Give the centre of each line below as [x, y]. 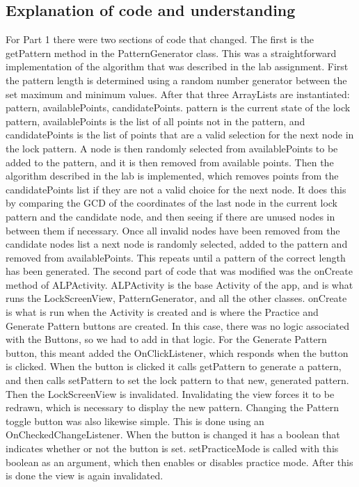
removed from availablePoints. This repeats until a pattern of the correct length [176, 257]
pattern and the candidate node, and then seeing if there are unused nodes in [170, 216]
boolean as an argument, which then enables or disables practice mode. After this [179, 462]
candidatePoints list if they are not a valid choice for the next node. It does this [176, 189]
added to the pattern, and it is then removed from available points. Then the [170, 162]
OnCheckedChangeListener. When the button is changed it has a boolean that [173, 434]
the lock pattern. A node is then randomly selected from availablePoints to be [172, 148]
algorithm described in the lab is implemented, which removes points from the [172, 176]
